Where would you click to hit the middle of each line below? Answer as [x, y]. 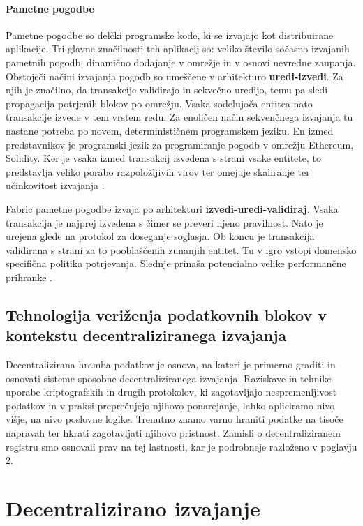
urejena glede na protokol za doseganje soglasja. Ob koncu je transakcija [160, 236]
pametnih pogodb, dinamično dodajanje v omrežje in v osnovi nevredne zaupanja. [181, 62]
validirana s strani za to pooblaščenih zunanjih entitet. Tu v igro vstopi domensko [181, 249]
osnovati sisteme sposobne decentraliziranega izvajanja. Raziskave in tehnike [169, 378]
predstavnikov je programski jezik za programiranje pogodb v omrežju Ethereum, [180, 144]
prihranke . [29, 277]
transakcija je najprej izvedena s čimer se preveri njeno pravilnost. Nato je [164, 222]
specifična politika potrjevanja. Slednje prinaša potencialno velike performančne [176, 263]
